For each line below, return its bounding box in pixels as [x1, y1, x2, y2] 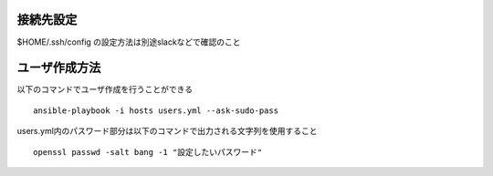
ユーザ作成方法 [16, 60, 101, 76]
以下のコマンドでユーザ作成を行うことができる [16, 84, 194, 95]
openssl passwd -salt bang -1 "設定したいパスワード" [33, 147, 263, 157]
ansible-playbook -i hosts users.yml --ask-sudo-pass [33, 105, 278, 116]
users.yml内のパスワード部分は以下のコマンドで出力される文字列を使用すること [16, 126, 319, 137]
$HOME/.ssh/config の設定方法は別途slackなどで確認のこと [16, 36, 241, 47]
